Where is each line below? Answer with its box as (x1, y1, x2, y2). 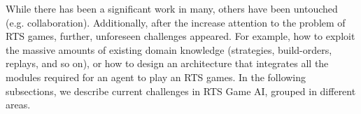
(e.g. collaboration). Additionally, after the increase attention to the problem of (6, 15, 346, 29)
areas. (6, 97, 31, 112)
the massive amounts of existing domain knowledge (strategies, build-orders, (6, 42, 332, 57)
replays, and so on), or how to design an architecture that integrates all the (6, 56, 329, 71)
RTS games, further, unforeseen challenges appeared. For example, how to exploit (6, 29, 355, 43)
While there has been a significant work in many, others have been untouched (6, 1, 338, 15)
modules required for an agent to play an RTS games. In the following (6, 69, 306, 84)
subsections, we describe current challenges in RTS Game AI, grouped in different (6, 83, 356, 98)
